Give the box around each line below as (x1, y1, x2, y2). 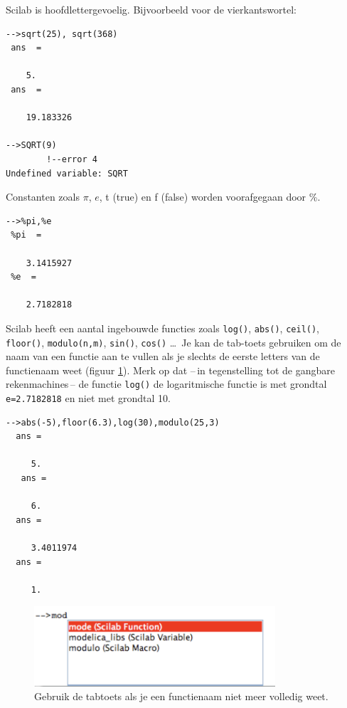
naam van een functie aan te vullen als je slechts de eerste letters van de (6, 349, 320, 364)
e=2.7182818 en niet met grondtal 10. (6, 391, 171, 406)
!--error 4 (46, 154, 97, 164)
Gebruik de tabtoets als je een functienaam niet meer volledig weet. (34, 689, 329, 704)
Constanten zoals (6, 189, 80, 204)
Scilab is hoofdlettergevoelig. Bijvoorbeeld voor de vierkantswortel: (6, 2, 297, 16)
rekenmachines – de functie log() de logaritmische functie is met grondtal (6, 376, 327, 391)
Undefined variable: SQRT (6, 168, 128, 179)
